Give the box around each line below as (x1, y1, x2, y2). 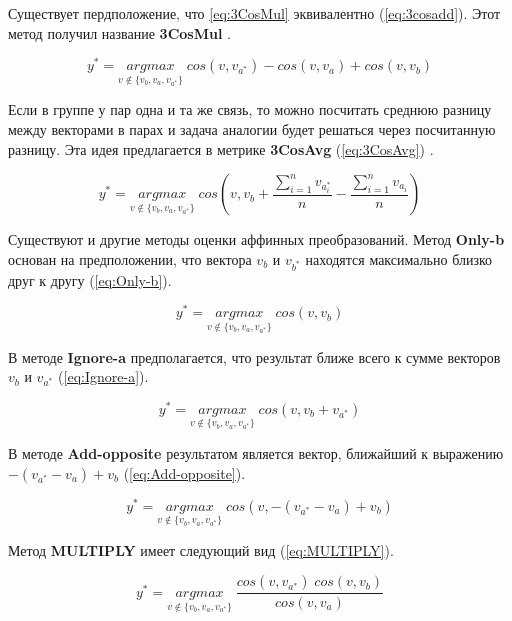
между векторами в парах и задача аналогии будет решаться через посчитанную (8, 119, 496, 140)
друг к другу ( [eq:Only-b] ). (8, 269, 172, 290)
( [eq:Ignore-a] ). (58, 366, 149, 387)
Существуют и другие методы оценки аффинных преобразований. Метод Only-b (8, 229, 505, 250)
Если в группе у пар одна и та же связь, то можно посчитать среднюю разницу (8, 99, 492, 120)
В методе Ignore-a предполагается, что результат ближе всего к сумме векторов (8, 346, 501, 367)
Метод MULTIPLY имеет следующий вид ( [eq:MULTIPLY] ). (8, 539, 394, 560)
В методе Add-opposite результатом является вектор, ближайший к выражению (8, 442, 504, 463)
